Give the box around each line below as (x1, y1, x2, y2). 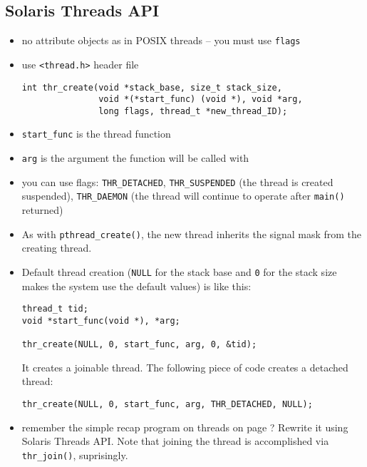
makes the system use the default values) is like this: (21, 278, 252, 293)
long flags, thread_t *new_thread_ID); (98, 106, 288, 116)
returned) (21, 202, 63, 217)
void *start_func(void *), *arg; (21, 315, 180, 326)
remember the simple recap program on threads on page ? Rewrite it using (21, 419, 348, 434)
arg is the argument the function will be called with (21, 150, 249, 165)
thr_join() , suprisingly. (21, 447, 128, 462)
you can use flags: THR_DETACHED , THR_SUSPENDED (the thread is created (21, 174, 334, 189)
